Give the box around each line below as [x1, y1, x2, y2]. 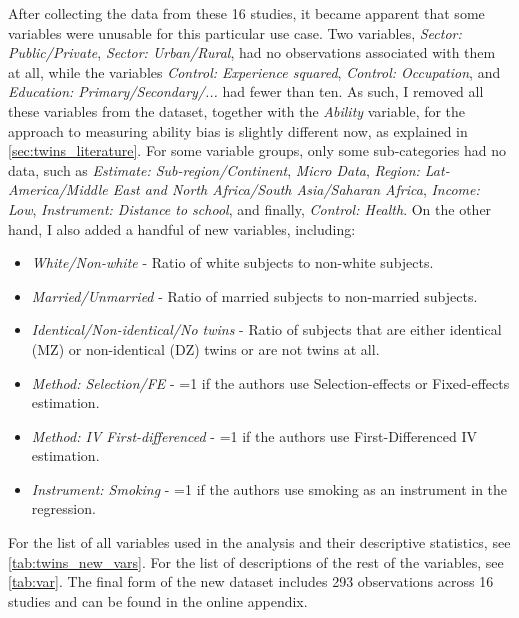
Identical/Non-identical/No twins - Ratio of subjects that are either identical [31, 319, 502, 340]
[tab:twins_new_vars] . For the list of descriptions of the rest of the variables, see [8, 551, 504, 572]
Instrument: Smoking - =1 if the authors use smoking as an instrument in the [31, 478, 508, 499]
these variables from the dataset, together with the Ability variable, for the [8, 100, 466, 121]
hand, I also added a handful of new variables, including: [8, 218, 356, 239]
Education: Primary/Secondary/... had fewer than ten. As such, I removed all [8, 81, 484, 102]
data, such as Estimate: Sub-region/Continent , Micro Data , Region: [8, 159, 420, 180]
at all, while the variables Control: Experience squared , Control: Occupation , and [8, 61, 501, 82]
